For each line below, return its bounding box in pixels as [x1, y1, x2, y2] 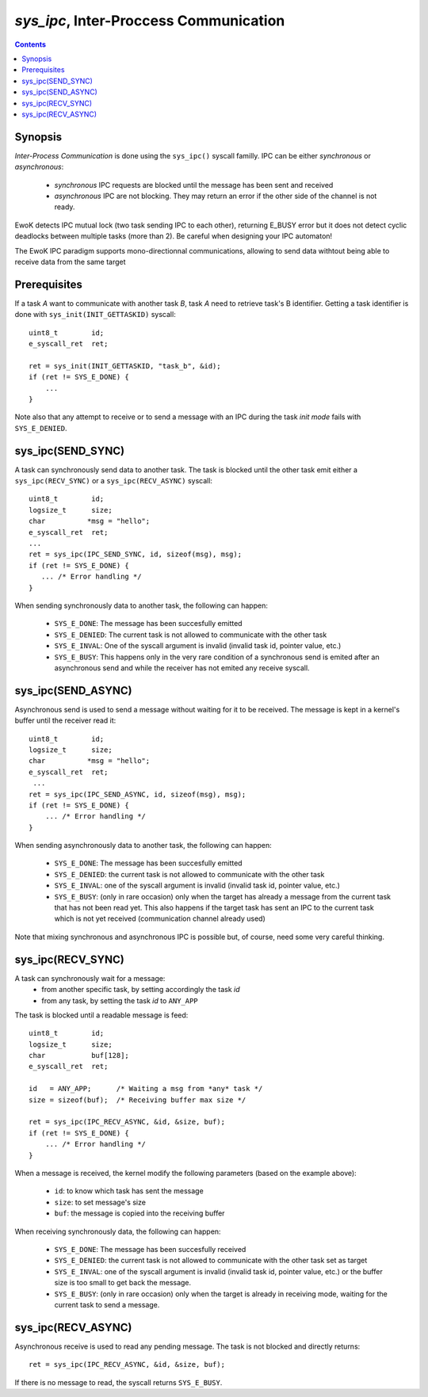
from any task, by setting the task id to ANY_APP [41, 995, 198, 1006]
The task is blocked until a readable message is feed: [14, 1010, 189, 1020]
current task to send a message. [54, 1300, 160, 1309]
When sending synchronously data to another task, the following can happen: [14, 601, 269, 610]
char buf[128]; [29, 1051, 130, 1060]
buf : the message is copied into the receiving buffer [54, 1208, 225, 1218]
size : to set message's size [54, 1197, 147, 1207]
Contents [14, 40, 47, 49]
